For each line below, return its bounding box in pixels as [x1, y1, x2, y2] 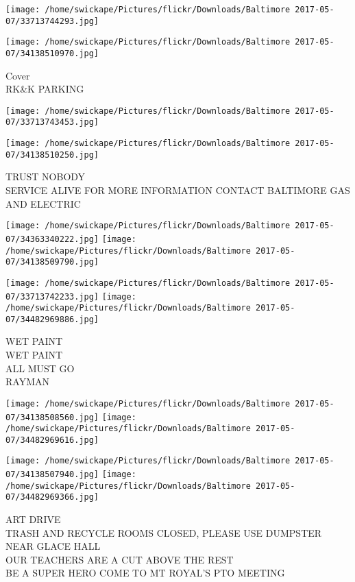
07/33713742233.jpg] [5, 291, 99, 302]
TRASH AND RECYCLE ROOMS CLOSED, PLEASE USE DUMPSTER [5, 525, 322, 539]
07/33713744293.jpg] [5, 16, 99, 26]
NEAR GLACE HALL [5, 539, 101, 553]
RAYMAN [5, 374, 49, 389]
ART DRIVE [5, 512, 61, 526]
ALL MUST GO [5, 361, 75, 375]
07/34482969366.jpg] [5, 492, 99, 502]
